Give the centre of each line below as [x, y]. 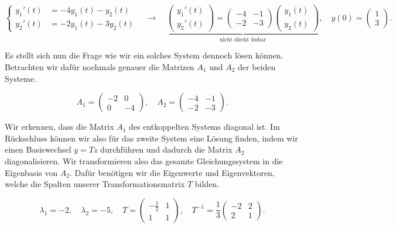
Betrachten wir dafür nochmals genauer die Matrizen [100, 66]
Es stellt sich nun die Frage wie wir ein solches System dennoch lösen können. [144, 55]
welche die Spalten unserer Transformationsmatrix [95, 184]
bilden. [207, 184]
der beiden [257, 66]
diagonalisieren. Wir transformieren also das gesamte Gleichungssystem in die [144, 160]
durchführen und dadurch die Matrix [166, 149]
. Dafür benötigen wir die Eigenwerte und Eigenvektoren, [172, 172]
